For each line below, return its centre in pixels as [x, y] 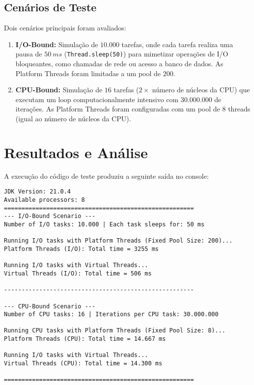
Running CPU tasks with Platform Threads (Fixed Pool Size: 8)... [115, 331]
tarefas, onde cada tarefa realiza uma [177, 44]
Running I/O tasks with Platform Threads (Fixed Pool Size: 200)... [118, 241]
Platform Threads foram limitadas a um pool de [88, 73]
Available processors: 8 [44, 200]
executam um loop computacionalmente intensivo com [97, 99]
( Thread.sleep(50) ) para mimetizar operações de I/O [146, 54]
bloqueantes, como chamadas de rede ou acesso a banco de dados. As [119, 64]
